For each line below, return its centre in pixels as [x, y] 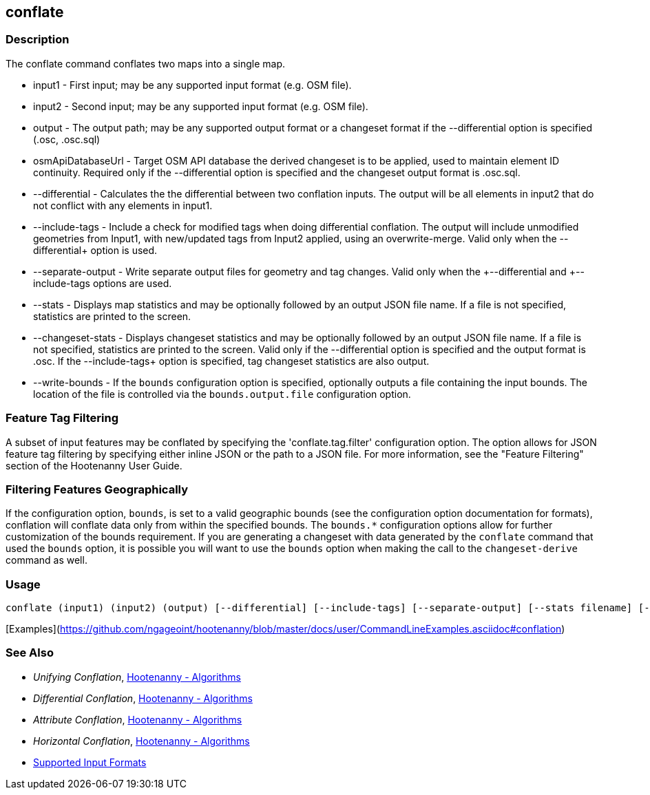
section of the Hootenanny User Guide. [94, 465]
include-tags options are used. [103, 283]
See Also [30, 653]
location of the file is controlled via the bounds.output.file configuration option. [222, 394]
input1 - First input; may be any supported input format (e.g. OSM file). [192, 85]
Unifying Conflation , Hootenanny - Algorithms [137, 677]
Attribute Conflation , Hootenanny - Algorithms [138, 719]
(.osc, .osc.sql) [67, 139]
